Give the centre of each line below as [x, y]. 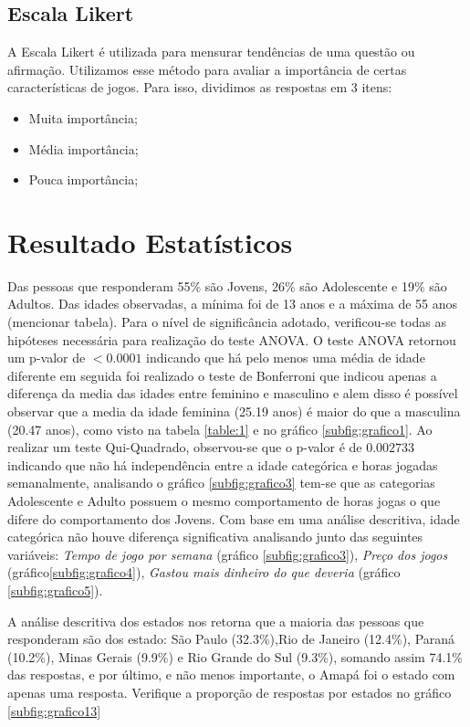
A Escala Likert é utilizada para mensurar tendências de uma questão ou [211, 52]
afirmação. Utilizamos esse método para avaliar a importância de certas [207, 69]
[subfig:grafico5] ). [55, 590]
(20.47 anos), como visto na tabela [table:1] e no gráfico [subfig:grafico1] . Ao [220, 429]
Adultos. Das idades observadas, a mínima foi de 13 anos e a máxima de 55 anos [233, 304]
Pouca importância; [84, 179]
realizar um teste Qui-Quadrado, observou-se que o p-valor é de [185, 447]
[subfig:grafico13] [54, 710]
